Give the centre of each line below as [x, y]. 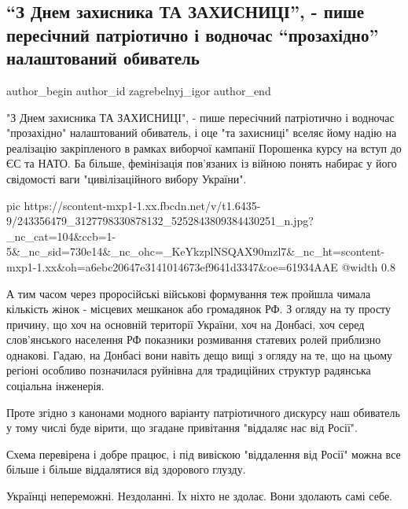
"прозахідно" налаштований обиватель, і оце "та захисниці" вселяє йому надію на [202, 133]
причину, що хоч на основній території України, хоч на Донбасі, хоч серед [186, 324]
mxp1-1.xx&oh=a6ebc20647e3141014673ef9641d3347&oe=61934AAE [172, 266]
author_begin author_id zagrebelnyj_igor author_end [139, 90]
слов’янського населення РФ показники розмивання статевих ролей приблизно [194, 339]
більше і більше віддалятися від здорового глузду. [126, 469]
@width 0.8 [368, 266]
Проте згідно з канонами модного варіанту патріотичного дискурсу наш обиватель [203, 412]
